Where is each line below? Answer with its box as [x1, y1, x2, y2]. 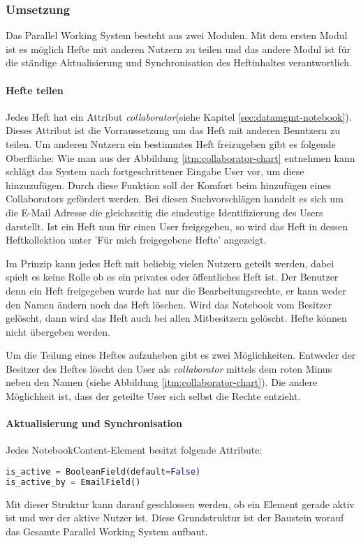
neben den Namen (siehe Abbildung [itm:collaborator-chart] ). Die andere [6, 375, 318, 389]
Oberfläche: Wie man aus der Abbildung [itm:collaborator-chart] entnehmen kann [6, 150, 355, 165]
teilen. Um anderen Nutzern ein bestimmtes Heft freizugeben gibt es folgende [6, 136, 336, 151]
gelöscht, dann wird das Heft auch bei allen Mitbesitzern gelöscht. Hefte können [6, 311, 347, 325]
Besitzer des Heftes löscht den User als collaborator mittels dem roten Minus [6, 361, 332, 375]
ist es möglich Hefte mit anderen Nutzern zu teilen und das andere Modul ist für [6, 41, 351, 56]
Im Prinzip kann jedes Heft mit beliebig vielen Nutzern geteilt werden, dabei [6, 255, 334, 270]
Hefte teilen [6, 82, 64, 97]
